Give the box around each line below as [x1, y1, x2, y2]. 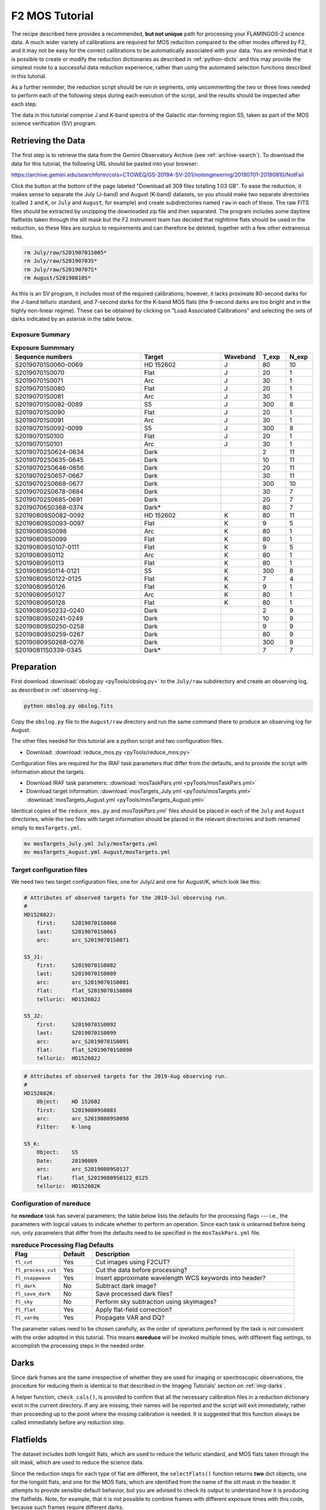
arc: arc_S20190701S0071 [36, 936, 129, 943]
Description [95, 1250, 130, 1259]
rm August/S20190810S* [24, 275, 91, 281]
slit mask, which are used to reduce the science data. [11, 1459, 144, 1466]
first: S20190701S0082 [36, 962, 117, 969]
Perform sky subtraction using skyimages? [95, 1297, 217, 1306]
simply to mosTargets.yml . [11, 824, 81, 831]
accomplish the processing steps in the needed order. [11, 1342, 145, 1349]
